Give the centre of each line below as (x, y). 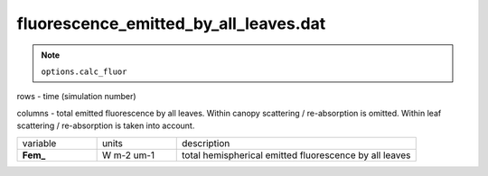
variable (39, 143)
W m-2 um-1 (128, 155)
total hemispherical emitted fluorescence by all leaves (296, 155)
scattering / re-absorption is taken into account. (106, 125)
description (206, 143)
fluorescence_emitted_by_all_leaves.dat (171, 23)
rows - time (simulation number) (76, 97)
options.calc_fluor (84, 71)
